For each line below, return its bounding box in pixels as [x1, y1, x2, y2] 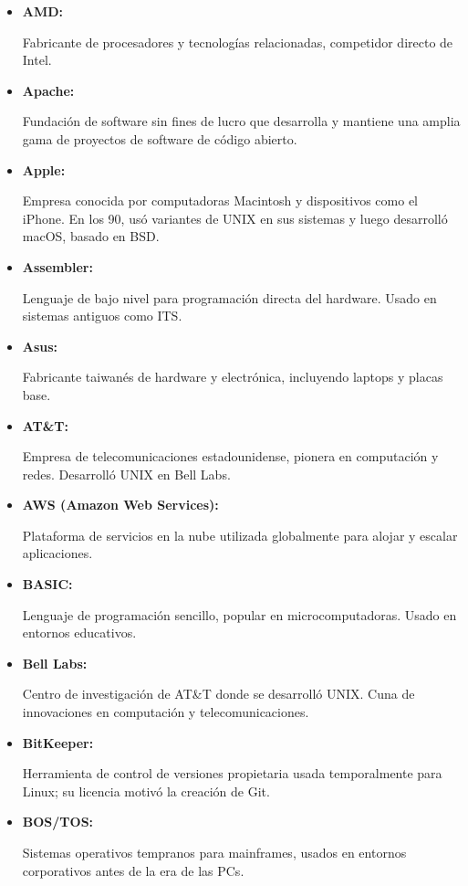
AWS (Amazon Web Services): [22, 495, 219, 514]
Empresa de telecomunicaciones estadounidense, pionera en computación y [22, 447, 439, 466]
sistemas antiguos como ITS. [22, 306, 182, 325]
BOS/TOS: [22, 812, 94, 831]
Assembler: [22, 257, 93, 276]
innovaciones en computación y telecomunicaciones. [22, 702, 309, 722]
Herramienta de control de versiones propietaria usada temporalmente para [22, 764, 442, 783]
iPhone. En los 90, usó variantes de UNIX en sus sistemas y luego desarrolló [22, 208, 448, 227]
